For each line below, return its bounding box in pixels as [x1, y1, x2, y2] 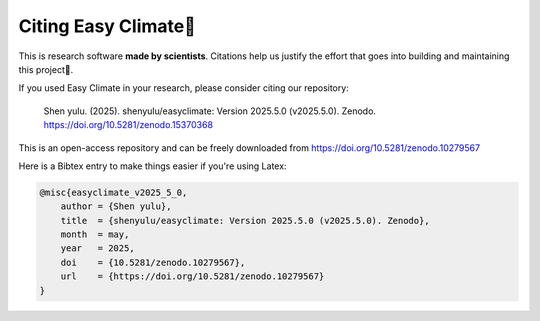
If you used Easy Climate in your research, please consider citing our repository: [18, 82, 349, 94]
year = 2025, [60, 243, 135, 254]
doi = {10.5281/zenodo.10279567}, [60, 256, 246, 268]
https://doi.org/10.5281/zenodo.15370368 [43, 119, 214, 131]
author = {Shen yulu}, [60, 201, 172, 212]
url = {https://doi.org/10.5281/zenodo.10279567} [60, 271, 325, 282]
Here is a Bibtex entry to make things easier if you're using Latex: [18, 160, 287, 172]
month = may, [60, 229, 130, 240]
